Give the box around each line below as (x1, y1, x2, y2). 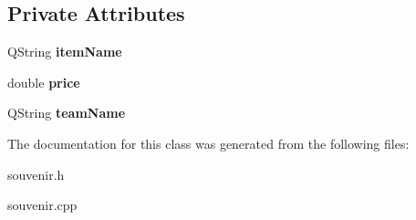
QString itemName (7, 42, 122, 61)
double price (7, 72, 80, 91)
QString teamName (7, 103, 126, 122)
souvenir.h (7, 164, 65, 183)
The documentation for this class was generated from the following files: (7, 133, 410, 152)
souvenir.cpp (7, 195, 78, 215)
